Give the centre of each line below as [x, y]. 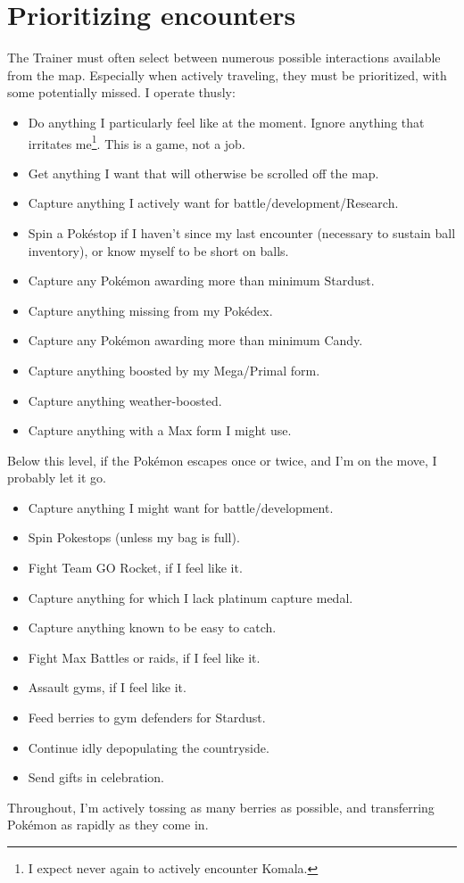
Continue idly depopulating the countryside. [149, 747]
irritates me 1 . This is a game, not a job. [137, 142]
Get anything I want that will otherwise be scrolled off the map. [203, 173]
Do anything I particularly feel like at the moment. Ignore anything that [226, 122]
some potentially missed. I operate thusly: [121, 92]
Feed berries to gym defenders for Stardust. [147, 718]
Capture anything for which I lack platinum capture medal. [191, 597]
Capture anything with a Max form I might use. [160, 430]
